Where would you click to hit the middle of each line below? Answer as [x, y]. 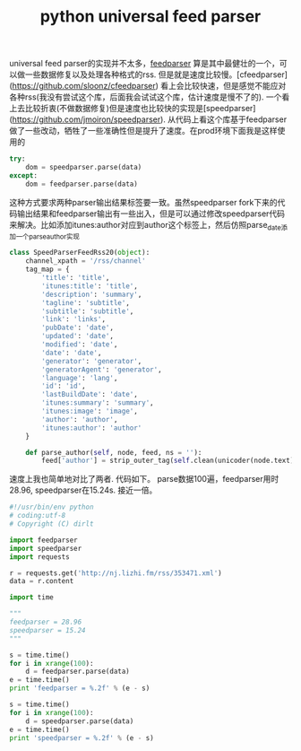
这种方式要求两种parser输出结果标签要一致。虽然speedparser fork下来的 [143, 202]
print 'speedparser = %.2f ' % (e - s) [82, 738]
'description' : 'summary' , [92, 294]
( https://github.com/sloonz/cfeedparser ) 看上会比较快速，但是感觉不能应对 [148, 86]
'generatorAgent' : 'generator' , [102, 370]
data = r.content [42, 581]
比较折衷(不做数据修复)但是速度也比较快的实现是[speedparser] [140, 109]
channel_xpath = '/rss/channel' [86, 261]
